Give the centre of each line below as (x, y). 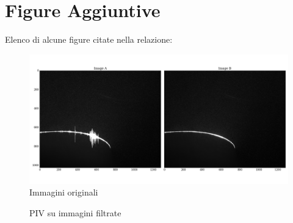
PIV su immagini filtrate (75, 212)
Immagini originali (64, 192)
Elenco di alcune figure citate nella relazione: (89, 39)
